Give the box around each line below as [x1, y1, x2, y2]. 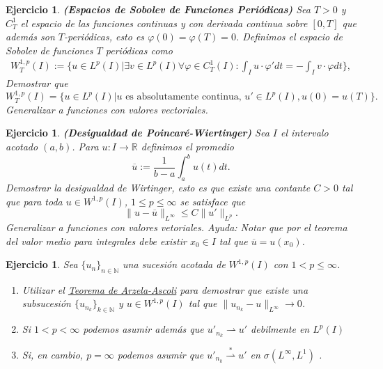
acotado [6, 139, 38, 154]
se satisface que [180, 194, 246, 208]
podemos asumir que [117, 347, 204, 361]
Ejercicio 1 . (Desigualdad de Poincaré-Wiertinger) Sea [6, 125, 269, 140]
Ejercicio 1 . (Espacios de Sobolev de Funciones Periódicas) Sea [6, 2, 311, 16]
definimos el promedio [141, 139, 235, 154]
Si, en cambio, [22, 347, 84, 361]
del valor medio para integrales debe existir [6, 233, 187, 248]
